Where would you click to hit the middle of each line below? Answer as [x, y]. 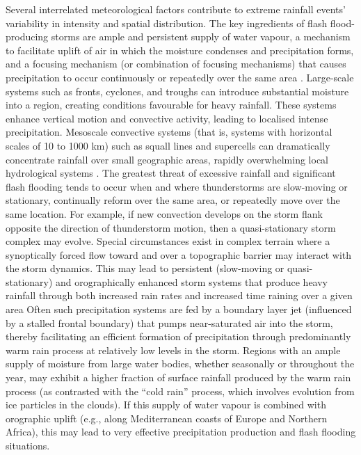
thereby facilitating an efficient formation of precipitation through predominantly [178, 336]
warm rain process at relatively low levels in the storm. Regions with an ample [173, 350]
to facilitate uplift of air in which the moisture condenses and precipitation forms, [180, 50]
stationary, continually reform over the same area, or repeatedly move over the [173, 200]
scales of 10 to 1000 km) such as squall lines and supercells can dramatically [168, 145]
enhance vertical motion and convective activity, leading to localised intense [167, 118]
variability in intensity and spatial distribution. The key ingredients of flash [167, 23]
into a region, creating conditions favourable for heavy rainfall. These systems [171, 105]
